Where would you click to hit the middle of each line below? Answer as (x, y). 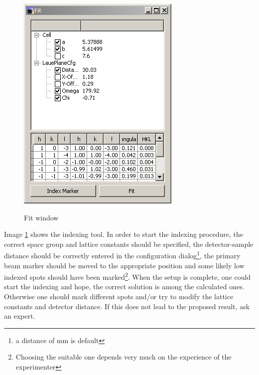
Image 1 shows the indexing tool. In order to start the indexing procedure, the (124, 234)
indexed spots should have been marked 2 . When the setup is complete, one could (128, 276)
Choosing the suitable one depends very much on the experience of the (124, 357)
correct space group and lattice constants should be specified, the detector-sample (129, 244)
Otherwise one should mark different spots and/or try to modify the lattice (119, 296)
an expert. (20, 316)
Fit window (41, 217)
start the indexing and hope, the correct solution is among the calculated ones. (124, 286)
